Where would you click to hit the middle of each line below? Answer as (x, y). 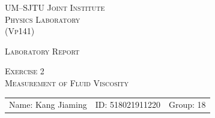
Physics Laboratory (43, 19)
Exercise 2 (25, 71)
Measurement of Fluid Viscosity (67, 82)
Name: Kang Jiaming (48, 105)
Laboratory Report (42, 51)
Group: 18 (187, 105)
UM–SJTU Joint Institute (55, 7)
